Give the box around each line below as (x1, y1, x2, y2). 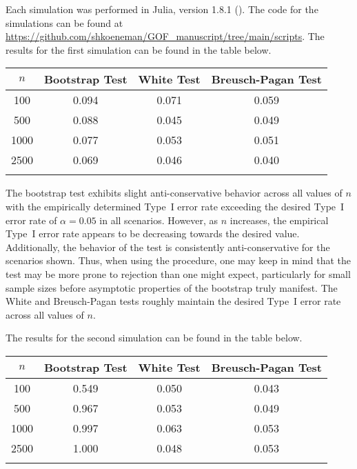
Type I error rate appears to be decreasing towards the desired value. (6, 226, 300, 241)
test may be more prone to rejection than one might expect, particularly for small (6, 266, 351, 281)
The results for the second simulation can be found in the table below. (6, 330, 303, 345)
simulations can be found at (6, 15, 123, 30)
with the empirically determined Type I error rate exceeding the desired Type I (6, 199, 345, 213)
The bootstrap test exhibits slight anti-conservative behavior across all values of (6, 186, 343, 200)
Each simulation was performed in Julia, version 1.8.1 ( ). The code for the (6, 2, 318, 16)
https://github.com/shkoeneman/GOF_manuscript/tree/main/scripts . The (6, 29, 325, 43)
